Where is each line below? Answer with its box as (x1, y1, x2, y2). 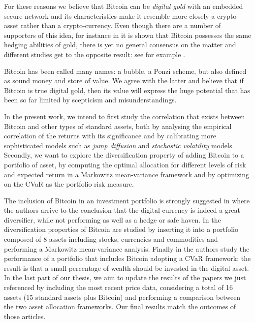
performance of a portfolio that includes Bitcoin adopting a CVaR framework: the (4, 253, 251, 263)
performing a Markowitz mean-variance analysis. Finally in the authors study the (4, 243, 250, 254)
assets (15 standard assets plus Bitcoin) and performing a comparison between (4, 291, 241, 302)
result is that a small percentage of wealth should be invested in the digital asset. (4, 262, 249, 273)
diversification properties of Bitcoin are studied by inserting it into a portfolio (4, 224, 239, 234)
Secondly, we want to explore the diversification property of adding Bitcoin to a (4, 150, 244, 160)
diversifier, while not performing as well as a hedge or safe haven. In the (4, 214, 221, 225)
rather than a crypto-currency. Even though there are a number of (21, 20, 221, 31)
